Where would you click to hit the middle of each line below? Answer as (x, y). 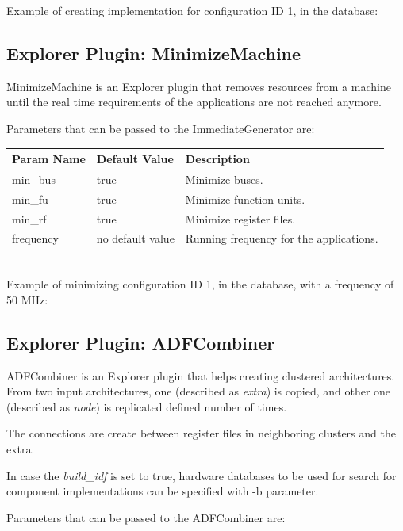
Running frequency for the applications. (282, 238)
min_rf (29, 218)
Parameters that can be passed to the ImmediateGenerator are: (161, 128)
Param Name (49, 159)
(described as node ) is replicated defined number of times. (147, 406)
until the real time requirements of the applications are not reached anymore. (194, 102)
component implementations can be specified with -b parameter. (163, 491)
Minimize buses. (224, 179)
